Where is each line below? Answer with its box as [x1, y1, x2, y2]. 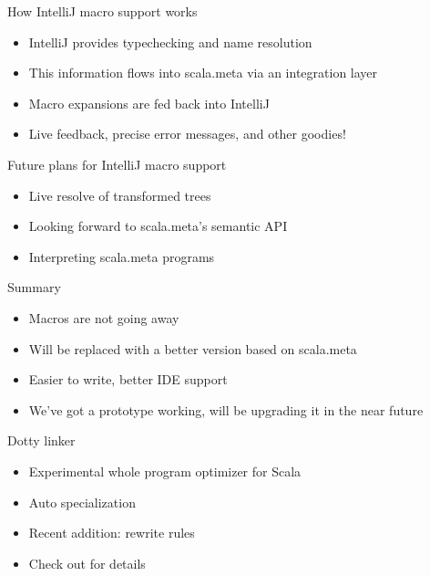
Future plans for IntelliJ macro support [7, 154, 227, 173]
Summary [7, 278, 61, 297]
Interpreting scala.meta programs [28, 246, 215, 266]
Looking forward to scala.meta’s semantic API [28, 216, 288, 236]
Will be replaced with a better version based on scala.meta [28, 339, 357, 358]
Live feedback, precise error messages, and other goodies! [28, 124, 346, 143]
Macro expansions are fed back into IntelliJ [28, 93, 270, 112]
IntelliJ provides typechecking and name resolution [28, 32, 312, 51]
